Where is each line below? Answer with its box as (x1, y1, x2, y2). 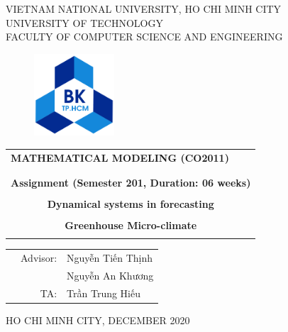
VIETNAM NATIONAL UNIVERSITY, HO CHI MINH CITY (6, 1, 282, 16)
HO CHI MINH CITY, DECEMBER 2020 (6, 312, 190, 327)
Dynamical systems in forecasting (47, 197, 214, 211)
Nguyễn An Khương (67, 268, 154, 283)
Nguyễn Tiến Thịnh (67, 250, 153, 265)
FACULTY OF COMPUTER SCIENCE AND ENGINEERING (6, 29, 283, 44)
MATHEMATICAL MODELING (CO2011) (11, 150, 229, 165)
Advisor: (21, 250, 57, 265)
